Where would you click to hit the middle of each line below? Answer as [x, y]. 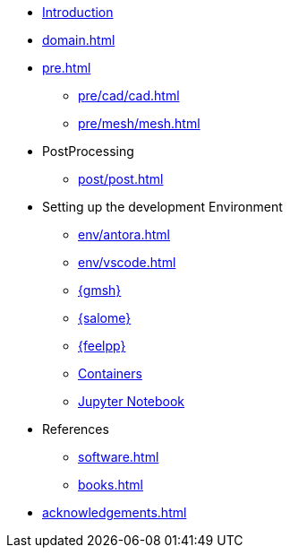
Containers [110, 373]
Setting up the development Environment [162, 207]
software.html [119, 457]
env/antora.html [124, 234]
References [76, 429]
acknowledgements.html [115, 512]
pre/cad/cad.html [129, 95]
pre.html [67, 68]
